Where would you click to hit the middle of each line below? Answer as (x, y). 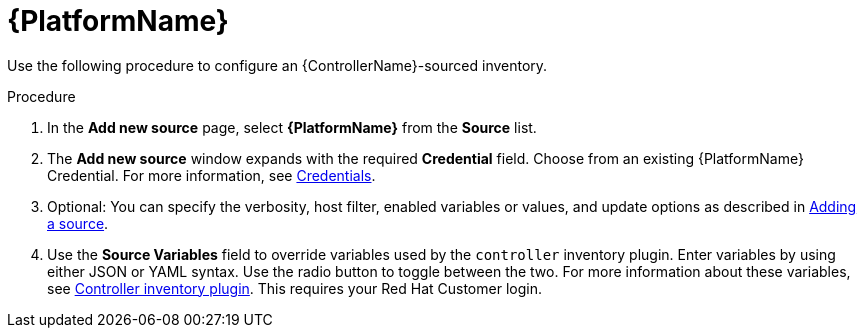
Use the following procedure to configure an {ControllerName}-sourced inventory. (277, 65)
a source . (78, 223)
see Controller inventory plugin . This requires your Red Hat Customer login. (294, 288)
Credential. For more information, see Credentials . (211, 175)
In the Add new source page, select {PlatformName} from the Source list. (292, 127)
